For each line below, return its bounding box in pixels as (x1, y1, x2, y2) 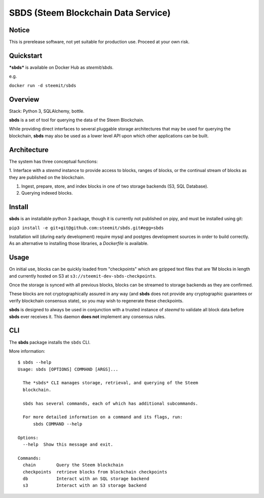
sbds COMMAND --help (33, 421, 83, 427)
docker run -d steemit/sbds (9, 83, 77, 88)
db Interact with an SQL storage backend (22, 476, 149, 481)
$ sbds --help (18, 360, 51, 365)
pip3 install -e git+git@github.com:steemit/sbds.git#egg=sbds (9, 225, 164, 231)
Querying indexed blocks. (21, 190, 73, 196)
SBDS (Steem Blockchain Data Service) (9, 7, 171, 18)
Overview (9, 95, 40, 104)
